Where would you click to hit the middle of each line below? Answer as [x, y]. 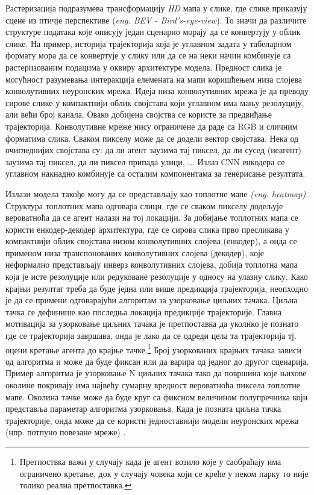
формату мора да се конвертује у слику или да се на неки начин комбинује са [148, 55]
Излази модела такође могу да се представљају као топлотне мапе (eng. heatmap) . [157, 193]
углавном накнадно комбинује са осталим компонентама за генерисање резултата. [155, 173]
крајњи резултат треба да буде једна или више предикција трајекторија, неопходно [157, 288]
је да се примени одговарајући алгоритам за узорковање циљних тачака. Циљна [152, 300]
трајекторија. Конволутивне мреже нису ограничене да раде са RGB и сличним [152, 126]
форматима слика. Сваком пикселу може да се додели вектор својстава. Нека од [152, 138]
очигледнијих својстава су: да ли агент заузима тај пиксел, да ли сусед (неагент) [154, 150]
